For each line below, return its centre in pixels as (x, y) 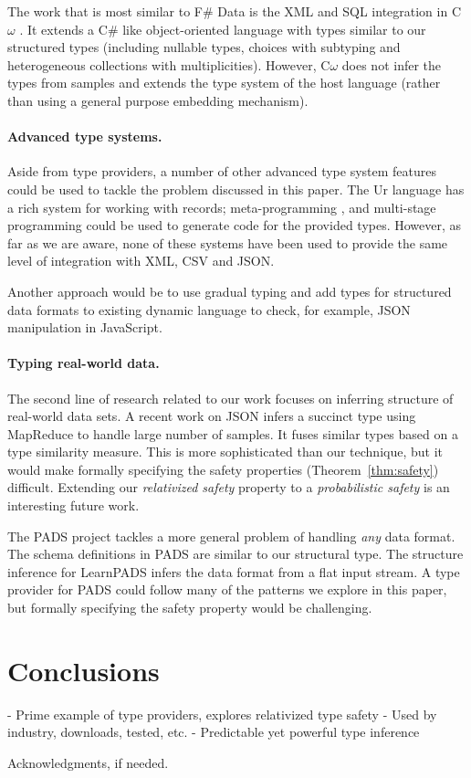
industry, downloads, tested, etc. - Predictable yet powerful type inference (214, 732)
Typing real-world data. (84, 363)
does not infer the (392, 64)
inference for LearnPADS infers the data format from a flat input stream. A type (234, 571)
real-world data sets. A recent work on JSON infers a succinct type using (212, 416)
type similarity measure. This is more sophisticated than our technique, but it (225, 452)
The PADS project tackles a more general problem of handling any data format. (231, 536)
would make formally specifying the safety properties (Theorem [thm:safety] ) (223, 469)
